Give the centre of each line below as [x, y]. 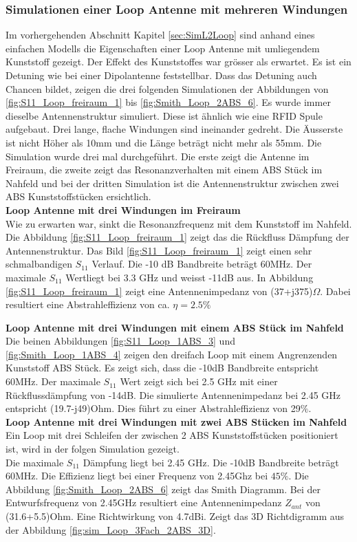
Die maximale [35, 462]
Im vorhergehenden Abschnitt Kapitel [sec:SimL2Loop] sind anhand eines [160, 35]
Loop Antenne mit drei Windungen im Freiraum [123, 209]
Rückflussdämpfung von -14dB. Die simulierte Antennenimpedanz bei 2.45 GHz [173, 394]
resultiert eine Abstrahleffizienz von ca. [88, 304]
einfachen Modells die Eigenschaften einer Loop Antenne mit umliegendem [163, 48]
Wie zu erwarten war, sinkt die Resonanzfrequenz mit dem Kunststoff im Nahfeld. [179, 223]
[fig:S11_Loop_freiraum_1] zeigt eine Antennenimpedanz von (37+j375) [159, 291]
